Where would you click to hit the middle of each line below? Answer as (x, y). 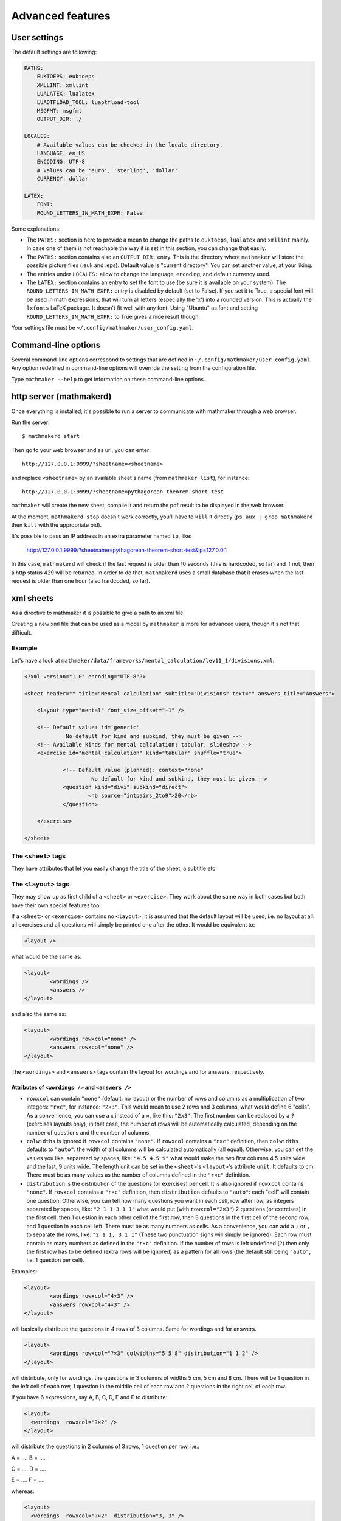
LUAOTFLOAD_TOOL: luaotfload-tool (88, 102)
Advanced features (61, 16)
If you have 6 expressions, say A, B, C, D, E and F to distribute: (89, 1397)
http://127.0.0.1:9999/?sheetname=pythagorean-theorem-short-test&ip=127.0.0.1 (127, 550)
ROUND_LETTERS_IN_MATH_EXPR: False (90, 213)
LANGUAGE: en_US (61, 153)
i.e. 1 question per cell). (56, 1260)
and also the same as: (39, 1014)
